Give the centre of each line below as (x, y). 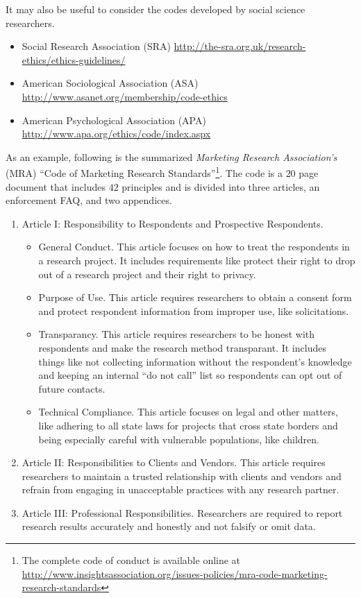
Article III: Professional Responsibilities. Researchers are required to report (182, 512)
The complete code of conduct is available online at (131, 560)
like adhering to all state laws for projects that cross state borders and (188, 425)
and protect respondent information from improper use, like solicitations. (194, 310)
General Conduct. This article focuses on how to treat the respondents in (194, 247)
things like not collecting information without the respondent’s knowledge (195, 361)
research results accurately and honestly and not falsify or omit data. (169, 526)
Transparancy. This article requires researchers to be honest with (177, 334)
